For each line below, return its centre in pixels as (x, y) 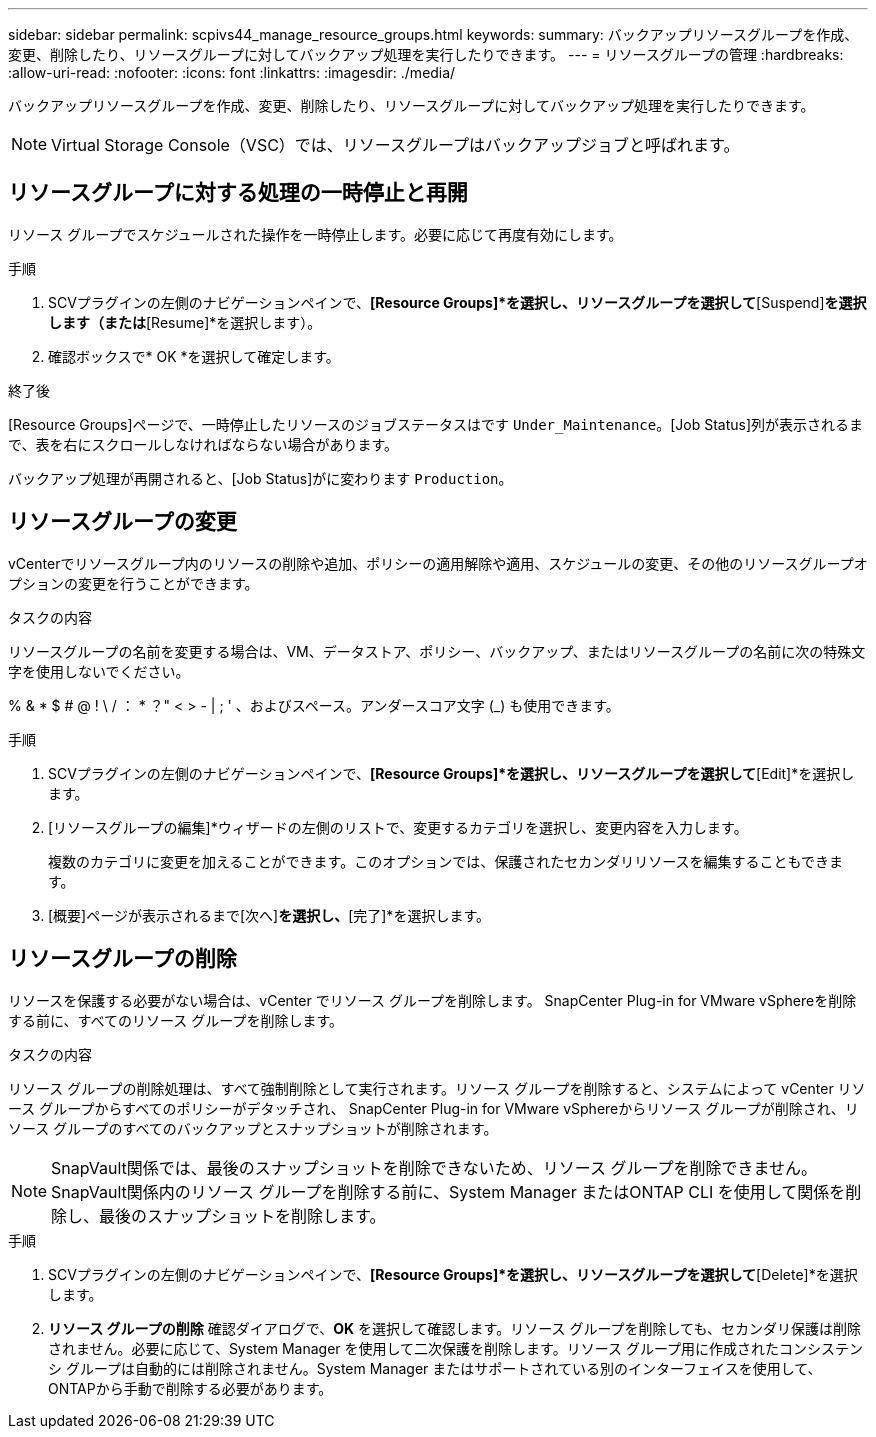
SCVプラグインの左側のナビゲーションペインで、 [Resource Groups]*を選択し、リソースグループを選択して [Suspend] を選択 (457, 302)
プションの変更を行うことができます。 (133, 583)
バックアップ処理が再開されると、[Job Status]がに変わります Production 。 (260, 478)
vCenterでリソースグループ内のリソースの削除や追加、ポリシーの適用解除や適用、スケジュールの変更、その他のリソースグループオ (438, 563)
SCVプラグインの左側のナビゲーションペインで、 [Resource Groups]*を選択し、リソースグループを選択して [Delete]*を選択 (453, 1274)
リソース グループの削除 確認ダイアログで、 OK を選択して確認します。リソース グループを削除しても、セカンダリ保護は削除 (455, 1328)
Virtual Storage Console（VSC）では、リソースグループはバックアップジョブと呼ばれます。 (395, 145)
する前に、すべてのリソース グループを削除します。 (176, 1020)
